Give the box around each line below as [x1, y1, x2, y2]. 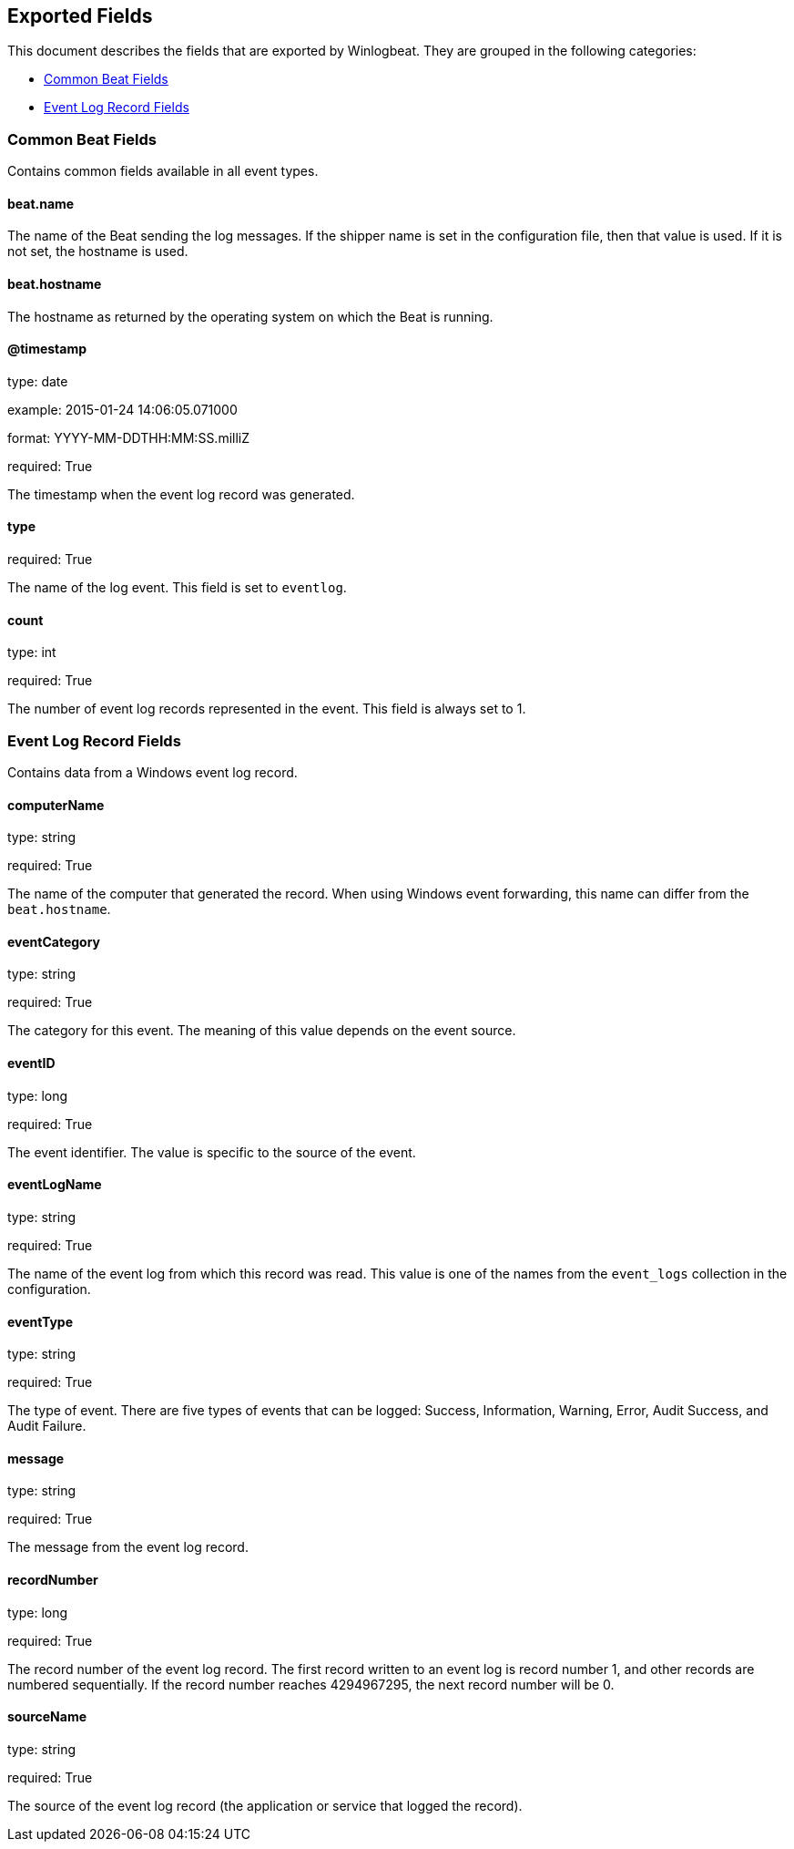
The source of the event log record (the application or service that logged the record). [7, 1797, 523, 1813]
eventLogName [7, 1176, 102, 1193]
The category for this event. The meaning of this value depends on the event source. [7, 1022, 516, 1039]
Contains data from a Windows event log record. [7, 765, 298, 781]
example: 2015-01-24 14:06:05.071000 [7, 401, 238, 417]
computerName [7, 796, 105, 813]
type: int [7, 644, 56, 661]
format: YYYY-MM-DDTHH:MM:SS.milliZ [7, 429, 250, 446]
